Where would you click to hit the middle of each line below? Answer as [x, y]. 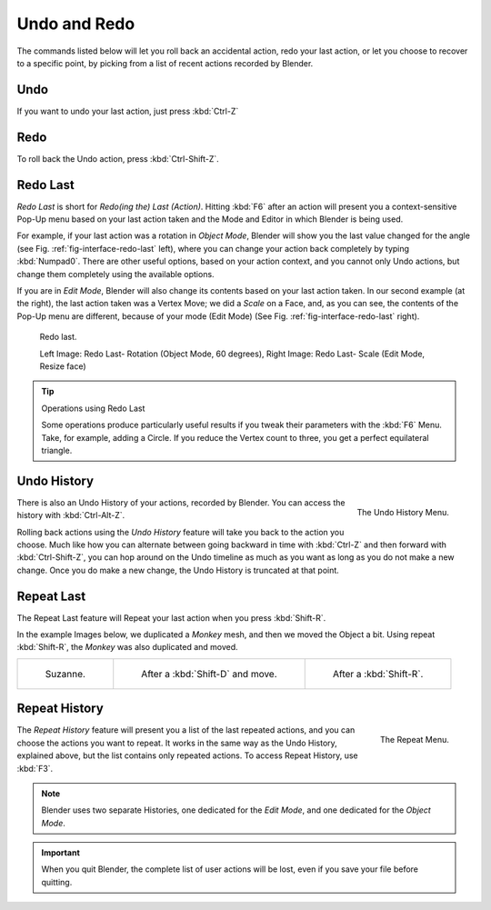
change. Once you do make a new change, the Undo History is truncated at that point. [178, 570]
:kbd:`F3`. [35, 768]
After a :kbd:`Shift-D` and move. [209, 674]
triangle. [57, 450]
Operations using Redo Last [93, 408]
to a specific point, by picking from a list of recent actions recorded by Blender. [165, 63]
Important [61, 853]
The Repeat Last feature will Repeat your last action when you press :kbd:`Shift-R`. [171, 617]
